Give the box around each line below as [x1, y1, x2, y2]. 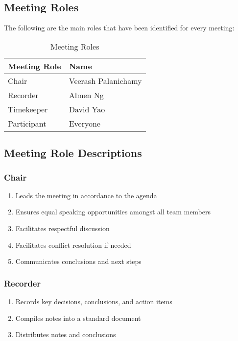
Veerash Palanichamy [69, 75, 142, 86]
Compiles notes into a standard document [15, 313, 141, 323]
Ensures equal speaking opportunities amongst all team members [15, 207, 211, 217]
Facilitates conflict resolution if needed [15, 239, 131, 250]
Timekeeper [8, 103, 48, 115]
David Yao [69, 103, 105, 115]
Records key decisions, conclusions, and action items [15, 296, 172, 306]
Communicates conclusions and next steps [15, 256, 142, 266]
